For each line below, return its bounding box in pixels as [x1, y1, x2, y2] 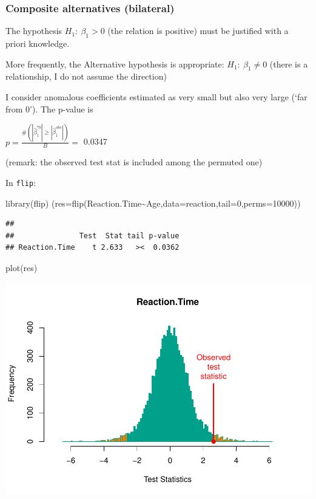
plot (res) [5, 261, 38, 274]
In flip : [5, 176, 36, 188]
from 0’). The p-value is [5, 102, 93, 115]
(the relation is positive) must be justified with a [107, 24, 289, 37]
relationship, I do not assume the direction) [5, 70, 167, 83]
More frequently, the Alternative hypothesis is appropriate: [5, 57, 224, 70]
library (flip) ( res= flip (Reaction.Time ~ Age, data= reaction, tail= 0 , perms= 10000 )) [5, 196, 301, 209]
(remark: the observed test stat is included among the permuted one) [5, 156, 263, 168]
